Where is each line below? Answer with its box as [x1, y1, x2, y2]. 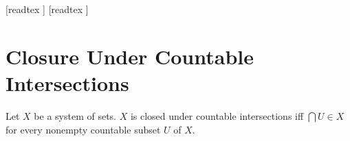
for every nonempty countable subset [6, 122, 161, 136]
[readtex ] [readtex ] [6, 2, 89, 16]
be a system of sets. [34, 108, 116, 123]
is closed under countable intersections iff [130, 108, 304, 123]
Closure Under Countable [6, 42, 254, 70]
